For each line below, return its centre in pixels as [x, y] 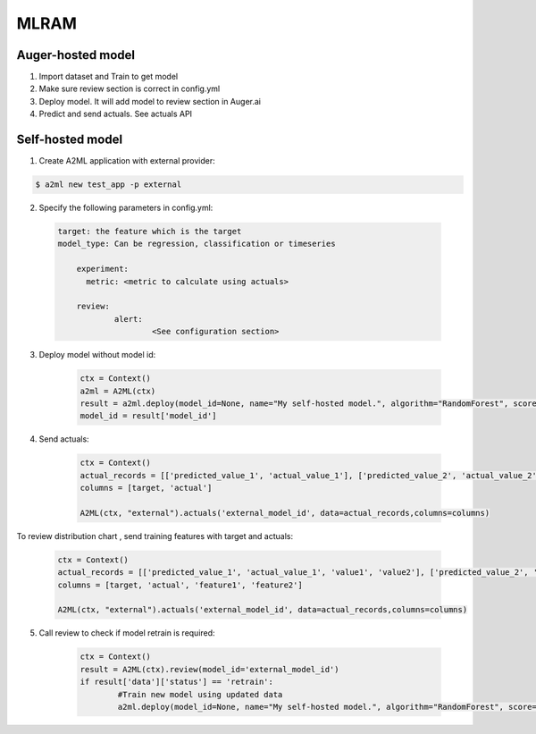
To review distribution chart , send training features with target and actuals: [155, 536]
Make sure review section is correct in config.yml [130, 89]
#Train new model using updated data [200, 694]
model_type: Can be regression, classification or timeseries [197, 244]
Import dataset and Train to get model [109, 77]
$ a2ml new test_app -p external [109, 185]
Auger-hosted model [76, 55]
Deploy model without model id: [97, 355]
